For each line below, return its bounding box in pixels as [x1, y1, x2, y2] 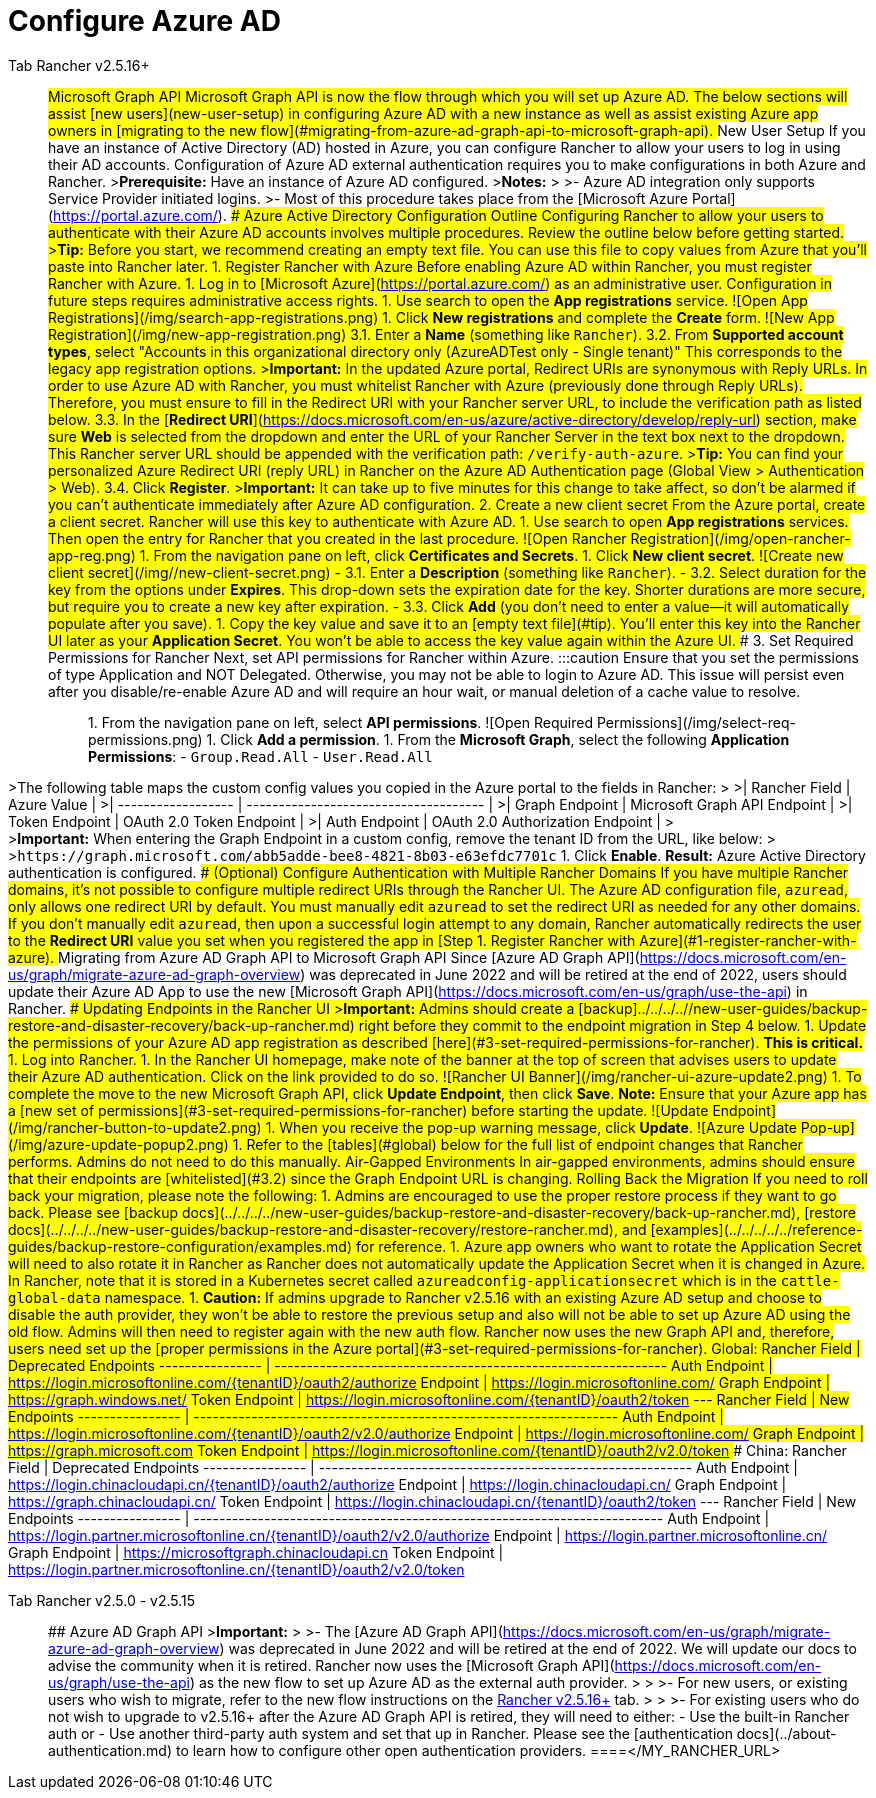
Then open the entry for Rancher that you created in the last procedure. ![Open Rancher [48, 529, 627, 547]
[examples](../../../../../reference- [650, 1220, 863, 1238]
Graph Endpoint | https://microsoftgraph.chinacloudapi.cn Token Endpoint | [8, 1543, 504, 1561]
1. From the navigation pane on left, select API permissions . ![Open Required [88, 713, 593, 731]
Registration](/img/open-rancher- [630, 529, 851, 547]
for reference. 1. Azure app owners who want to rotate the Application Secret [355, 1237, 862, 1255]
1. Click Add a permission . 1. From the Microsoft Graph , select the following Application [206, 730, 790, 748]
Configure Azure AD [8, 4, 281, 38]
